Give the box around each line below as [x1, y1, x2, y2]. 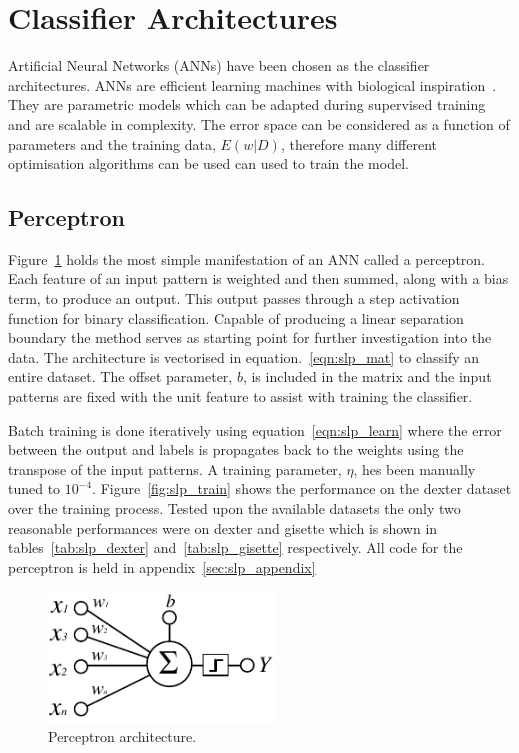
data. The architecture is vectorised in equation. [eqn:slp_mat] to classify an [8, 346, 480, 367]
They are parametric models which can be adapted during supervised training [8, 94, 486, 115]
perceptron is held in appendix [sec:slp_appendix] [8, 556, 316, 577]
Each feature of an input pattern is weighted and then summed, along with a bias [8, 268, 509, 289]
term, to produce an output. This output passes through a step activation [8, 288, 460, 309]
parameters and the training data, [8, 133, 216, 154]
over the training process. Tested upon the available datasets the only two [8, 498, 461, 519]
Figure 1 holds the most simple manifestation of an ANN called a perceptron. [8, 248, 486, 269]
